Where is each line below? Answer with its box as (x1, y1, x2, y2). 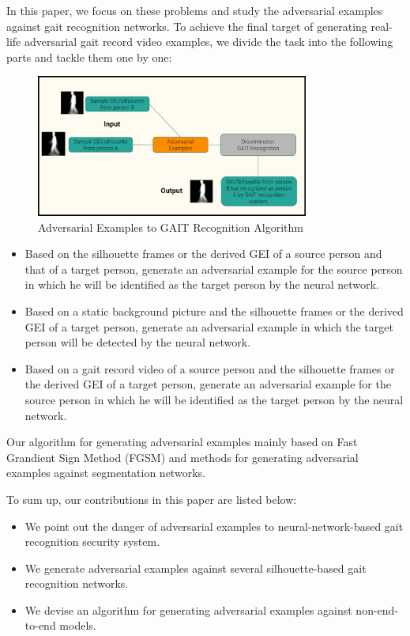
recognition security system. (24, 533, 160, 550)
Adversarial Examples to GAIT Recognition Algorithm (38, 218, 303, 235)
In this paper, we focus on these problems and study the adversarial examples (6, 2, 383, 18)
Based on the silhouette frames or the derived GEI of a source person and (24, 245, 382, 262)
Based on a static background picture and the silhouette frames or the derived (24, 302, 404, 319)
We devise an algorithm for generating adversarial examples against (24, 601, 352, 618)
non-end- (355, 601, 399, 618)
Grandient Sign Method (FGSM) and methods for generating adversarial (6, 449, 359, 465)
